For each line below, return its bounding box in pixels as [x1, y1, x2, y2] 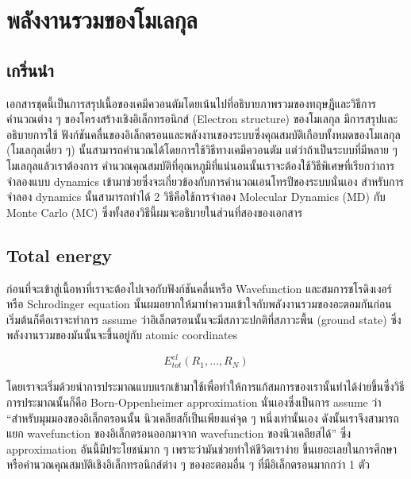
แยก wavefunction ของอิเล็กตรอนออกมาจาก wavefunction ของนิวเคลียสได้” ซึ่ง [6, 425, 351, 442]
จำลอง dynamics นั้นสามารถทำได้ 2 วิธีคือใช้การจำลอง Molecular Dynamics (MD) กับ [6, 188, 386, 205]
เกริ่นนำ [6, 57, 54, 82]
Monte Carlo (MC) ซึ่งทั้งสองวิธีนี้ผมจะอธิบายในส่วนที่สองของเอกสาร [6, 203, 303, 220]
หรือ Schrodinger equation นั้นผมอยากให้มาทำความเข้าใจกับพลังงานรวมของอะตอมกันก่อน [6, 296, 392, 312]
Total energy [6, 242, 113, 267]
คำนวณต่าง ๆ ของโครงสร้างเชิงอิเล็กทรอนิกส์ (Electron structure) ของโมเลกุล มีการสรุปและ [6, 110, 398, 127]
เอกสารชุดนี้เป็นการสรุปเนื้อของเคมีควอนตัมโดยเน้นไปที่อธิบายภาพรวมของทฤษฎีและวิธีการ [6, 95, 376, 111]
